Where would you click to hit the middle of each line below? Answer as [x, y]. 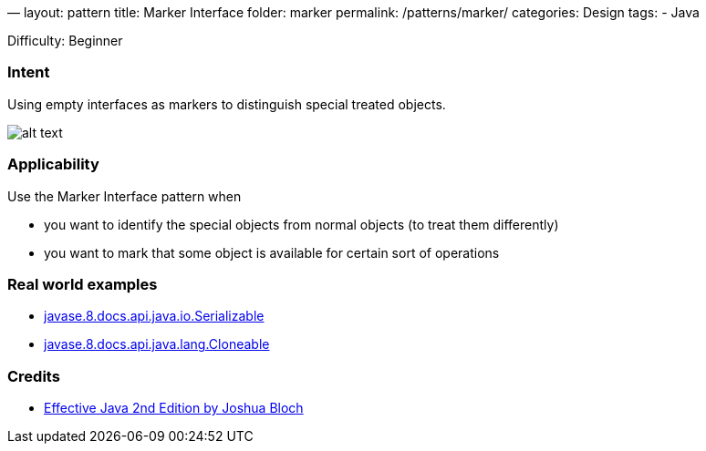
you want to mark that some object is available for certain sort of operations [272, 252]
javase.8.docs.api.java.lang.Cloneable [157, 344]
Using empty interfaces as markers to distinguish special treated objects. [227, 104]
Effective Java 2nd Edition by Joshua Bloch [174, 408]
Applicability [53, 164]
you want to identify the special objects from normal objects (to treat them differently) [301, 224]
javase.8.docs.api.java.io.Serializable [154, 316]
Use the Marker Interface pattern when [125, 196]
